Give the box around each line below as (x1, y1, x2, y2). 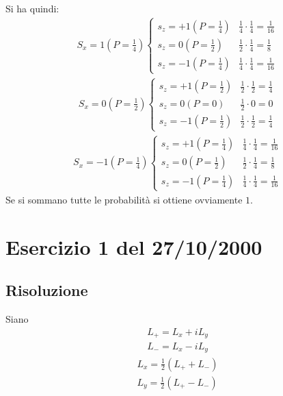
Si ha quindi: (5, 1, 59, 15)
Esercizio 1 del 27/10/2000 (5, 232, 262, 260)
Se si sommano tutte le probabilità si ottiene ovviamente (5, 192, 243, 206)
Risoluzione (5, 280, 88, 301)
